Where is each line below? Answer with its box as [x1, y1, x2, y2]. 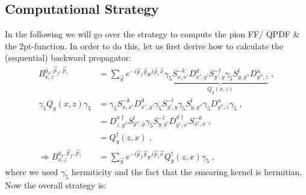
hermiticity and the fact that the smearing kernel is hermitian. [71, 166, 302, 178]
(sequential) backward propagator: [5, 51, 131, 64]
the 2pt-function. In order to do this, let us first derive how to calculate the [5, 39, 283, 52]
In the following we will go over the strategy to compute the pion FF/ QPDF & [5, 28, 300, 40]
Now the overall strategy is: [5, 179, 107, 191]
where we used [5, 166, 58, 178]
